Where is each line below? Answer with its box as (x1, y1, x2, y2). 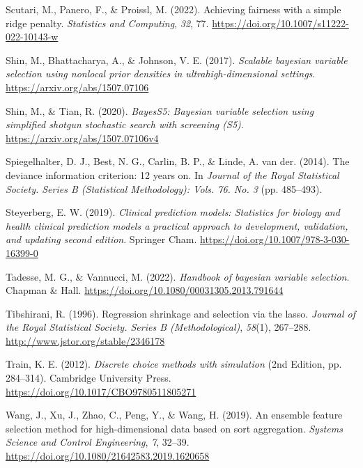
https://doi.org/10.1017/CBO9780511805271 (6, 384, 196, 398)
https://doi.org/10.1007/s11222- (212, 15, 349, 30)
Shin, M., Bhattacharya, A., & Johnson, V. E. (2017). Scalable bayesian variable (6, 52, 348, 67)
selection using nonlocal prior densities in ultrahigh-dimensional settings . (6, 66, 316, 81)
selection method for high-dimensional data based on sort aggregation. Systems (6, 421, 343, 435)
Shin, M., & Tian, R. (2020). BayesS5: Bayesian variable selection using (6, 103, 314, 118)
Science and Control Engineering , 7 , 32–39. (6, 435, 190, 449)
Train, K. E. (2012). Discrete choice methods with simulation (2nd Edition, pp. (6, 357, 342, 371)
